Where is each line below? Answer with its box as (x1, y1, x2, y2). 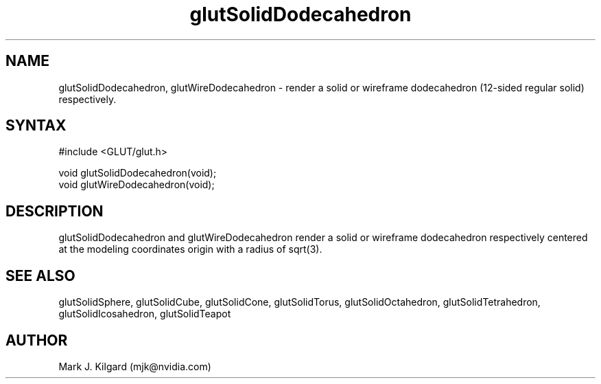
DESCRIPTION (5, 202, 104, 220)
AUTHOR (5, 331, 68, 349)
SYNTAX (5, 117, 67, 135)
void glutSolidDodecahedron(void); (58, 167, 217, 179)
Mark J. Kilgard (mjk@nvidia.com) (58, 360, 211, 372)
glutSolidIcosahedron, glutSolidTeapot (58, 308, 231, 320)
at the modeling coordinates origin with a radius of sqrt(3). (58, 243, 322, 256)
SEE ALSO (5, 267, 75, 284)
